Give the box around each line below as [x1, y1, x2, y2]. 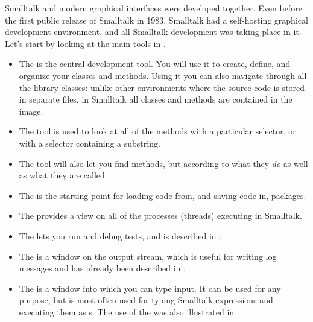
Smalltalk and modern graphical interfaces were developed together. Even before [5, 2, 302, 14]
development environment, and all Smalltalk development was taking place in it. [5, 25, 302, 38]
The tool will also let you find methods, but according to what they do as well [19, 157, 308, 169]
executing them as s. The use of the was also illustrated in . [19, 305, 239, 318]
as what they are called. [19, 169, 107, 182]
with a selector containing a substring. [19, 136, 160, 149]
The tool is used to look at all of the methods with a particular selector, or [19, 125, 296, 137]
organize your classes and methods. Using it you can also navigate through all [19, 69, 307, 81]
